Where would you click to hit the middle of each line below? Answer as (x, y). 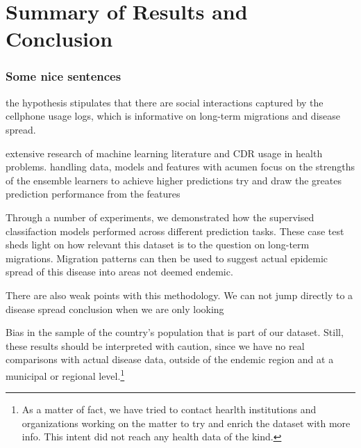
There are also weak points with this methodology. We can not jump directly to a (179, 295)
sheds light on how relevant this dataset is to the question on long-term (158, 245)
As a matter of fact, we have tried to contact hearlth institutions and (169, 409)
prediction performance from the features (93, 194)
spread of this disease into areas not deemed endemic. (119, 272)
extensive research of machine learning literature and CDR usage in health (164, 153)
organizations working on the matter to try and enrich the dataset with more (186, 423)
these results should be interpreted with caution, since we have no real (155, 345)
